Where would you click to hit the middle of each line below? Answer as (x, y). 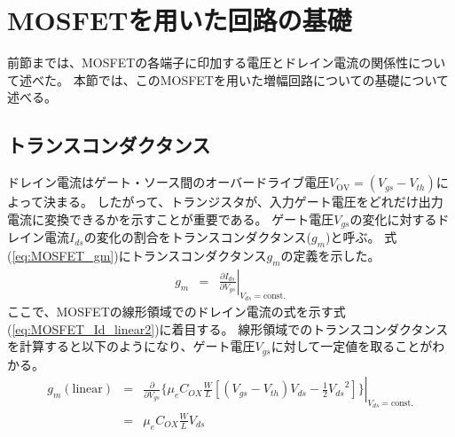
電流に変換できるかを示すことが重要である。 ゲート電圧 (171, 218)
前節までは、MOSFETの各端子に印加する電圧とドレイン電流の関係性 (208, 62)
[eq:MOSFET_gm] (63, 255)
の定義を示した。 (330, 255)
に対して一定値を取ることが (352, 346)
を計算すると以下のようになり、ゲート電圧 (131, 346)
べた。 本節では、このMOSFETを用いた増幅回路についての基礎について (240, 79)
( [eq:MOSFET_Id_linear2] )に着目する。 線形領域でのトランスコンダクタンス (228, 328)
